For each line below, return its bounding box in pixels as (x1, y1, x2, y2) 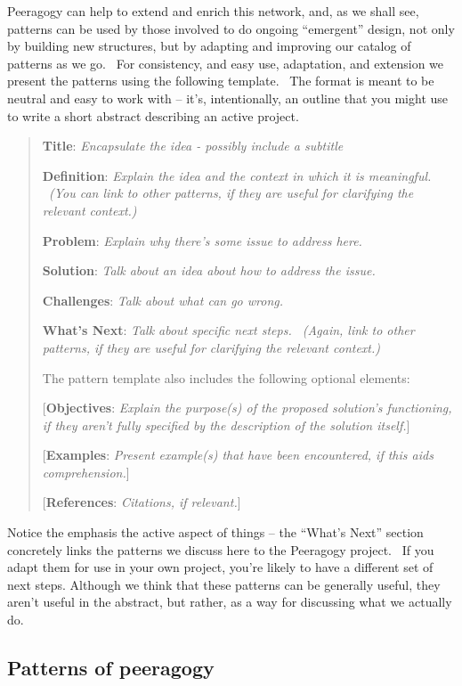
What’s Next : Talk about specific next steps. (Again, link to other (42, 321, 415, 339)
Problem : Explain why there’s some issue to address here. (42, 231, 362, 249)
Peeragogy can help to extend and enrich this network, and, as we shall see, (7, 2, 419, 20)
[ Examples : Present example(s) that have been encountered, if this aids (42, 445, 434, 464)
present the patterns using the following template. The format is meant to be (7, 71, 434, 90)
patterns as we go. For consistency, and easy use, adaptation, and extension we (7, 53, 444, 72)
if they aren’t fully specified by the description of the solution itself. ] (42, 415, 410, 434)
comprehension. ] (42, 462, 130, 481)
